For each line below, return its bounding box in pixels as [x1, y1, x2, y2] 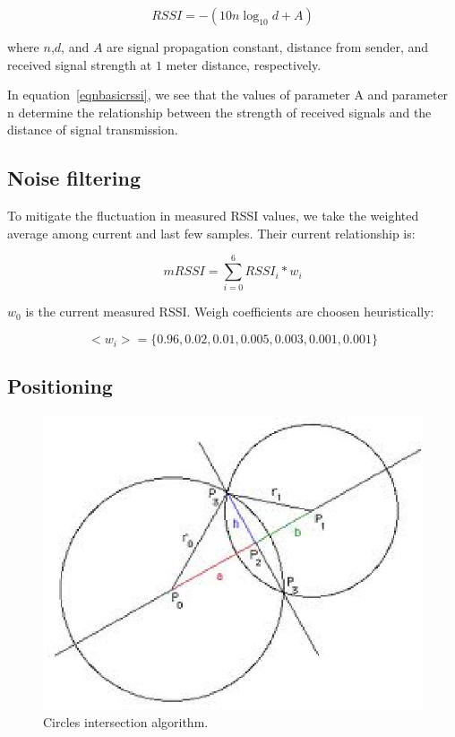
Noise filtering [7, 164, 142, 192]
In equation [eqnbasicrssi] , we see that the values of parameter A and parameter [7, 85, 449, 104]
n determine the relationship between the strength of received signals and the [7, 102, 432, 121]
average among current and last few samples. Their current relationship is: [7, 223, 416, 242]
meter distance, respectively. [166, 55, 322, 74]
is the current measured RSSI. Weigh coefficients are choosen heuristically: [25, 302, 434, 321]
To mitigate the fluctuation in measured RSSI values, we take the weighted [7, 206, 419, 225]
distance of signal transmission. [7, 120, 178, 139]
